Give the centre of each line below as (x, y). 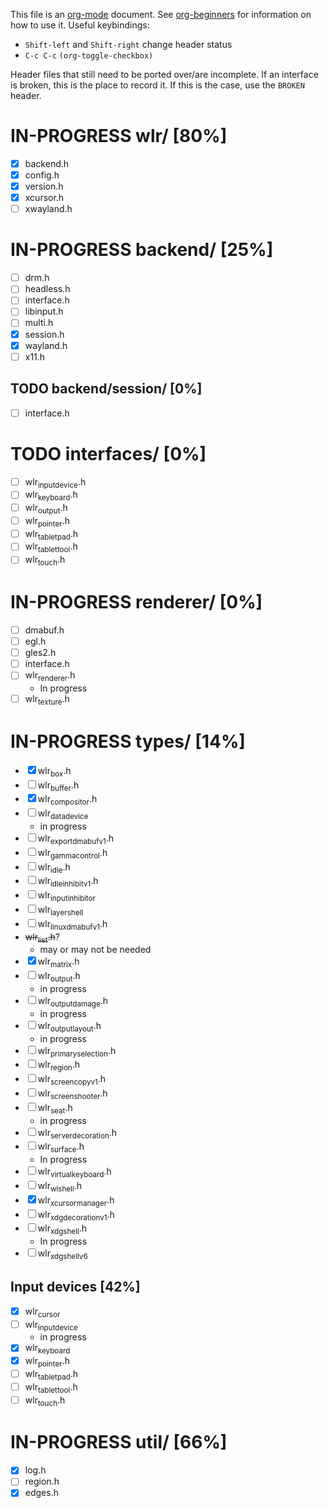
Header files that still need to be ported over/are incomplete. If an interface (164, 74)
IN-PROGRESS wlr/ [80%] (119, 136)
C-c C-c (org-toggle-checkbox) (89, 56)
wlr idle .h (54, 867)
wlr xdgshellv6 (62, 1254)
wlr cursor (42, 1312)
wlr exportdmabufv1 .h (76, 839)
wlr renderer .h (50, 676)
